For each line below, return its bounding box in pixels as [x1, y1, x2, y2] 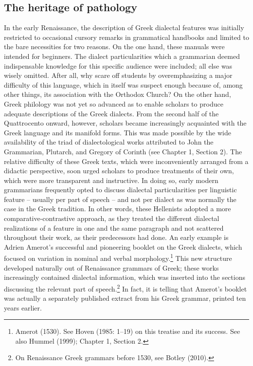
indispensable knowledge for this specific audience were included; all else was [4, 60, 233, 71]
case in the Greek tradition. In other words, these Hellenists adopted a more [4, 203, 231, 214]
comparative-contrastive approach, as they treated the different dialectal [4, 213, 219, 223]
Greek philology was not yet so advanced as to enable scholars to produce [4, 98, 223, 109]
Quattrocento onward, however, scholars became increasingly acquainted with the [4, 118, 247, 128]
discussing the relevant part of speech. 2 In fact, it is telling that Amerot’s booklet [4, 282, 247, 293]
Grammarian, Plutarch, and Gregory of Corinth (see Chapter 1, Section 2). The [4, 146, 242, 156]
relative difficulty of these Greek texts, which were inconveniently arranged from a [4, 156, 249, 166]
